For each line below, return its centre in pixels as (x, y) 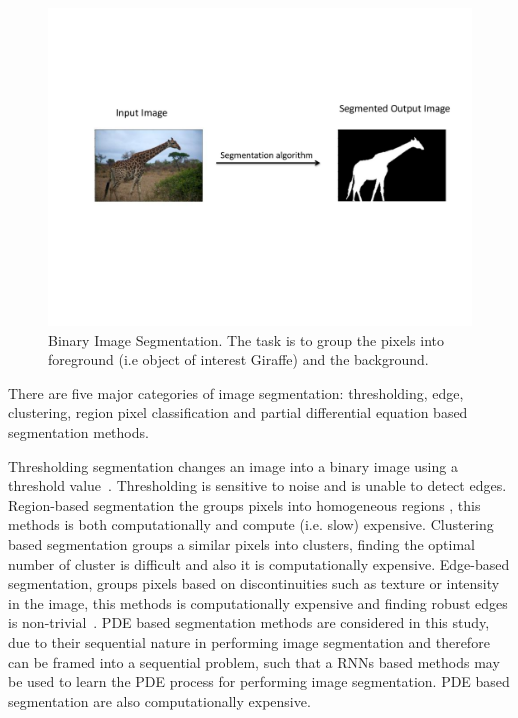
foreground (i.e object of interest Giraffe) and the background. (238, 359)
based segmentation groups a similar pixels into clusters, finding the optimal (241, 543)
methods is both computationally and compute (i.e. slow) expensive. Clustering (251, 524)
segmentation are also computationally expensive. (159, 700)
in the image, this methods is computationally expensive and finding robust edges (258, 602)
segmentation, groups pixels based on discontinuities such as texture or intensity (254, 583)
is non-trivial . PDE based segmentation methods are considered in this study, (249, 622)
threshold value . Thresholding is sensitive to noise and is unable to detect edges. (257, 485)
